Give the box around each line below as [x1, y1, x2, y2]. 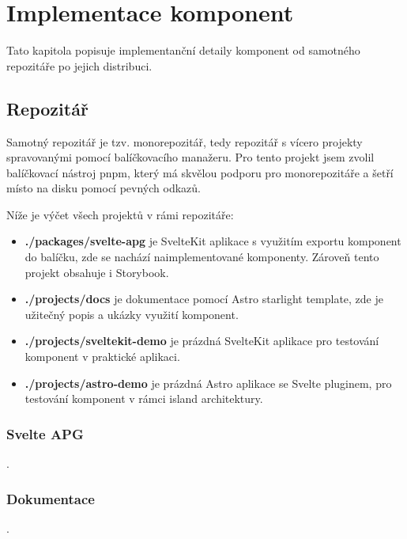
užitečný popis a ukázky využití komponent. [24, 306, 239, 322]
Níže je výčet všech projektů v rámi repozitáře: [6, 206, 234, 222]
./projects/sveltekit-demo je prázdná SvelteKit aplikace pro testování [24, 332, 379, 349]
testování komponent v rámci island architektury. [24, 390, 263, 407]
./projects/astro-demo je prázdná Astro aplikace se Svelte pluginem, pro [24, 374, 392, 391]
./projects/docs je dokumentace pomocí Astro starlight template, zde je [24, 290, 384, 307]
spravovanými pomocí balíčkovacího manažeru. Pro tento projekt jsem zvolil [6, 149, 375, 165]
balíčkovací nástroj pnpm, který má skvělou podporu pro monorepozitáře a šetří [6, 164, 394, 180]
